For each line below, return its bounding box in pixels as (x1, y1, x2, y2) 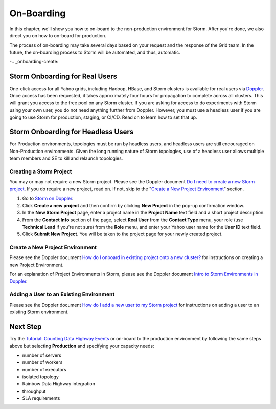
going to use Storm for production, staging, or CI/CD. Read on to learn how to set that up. (9, 114, 197, 120)
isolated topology (22, 374, 59, 380)
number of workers (22, 359, 63, 365)
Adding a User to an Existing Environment (9, 291, 115, 298)
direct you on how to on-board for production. (9, 32, 107, 38)
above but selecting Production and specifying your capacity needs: (9, 343, 154, 349)
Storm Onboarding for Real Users (9, 72, 118, 80)
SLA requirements (22, 395, 60, 401)
